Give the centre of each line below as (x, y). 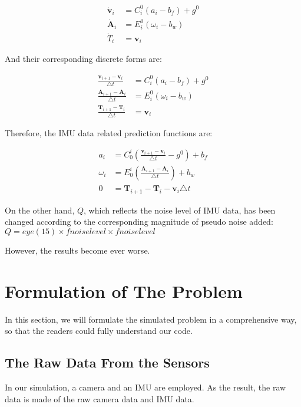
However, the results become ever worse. (77, 250)
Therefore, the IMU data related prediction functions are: (109, 132)
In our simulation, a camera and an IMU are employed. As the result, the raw (145, 387)
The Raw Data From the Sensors (107, 362)
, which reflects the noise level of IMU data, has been (180, 210)
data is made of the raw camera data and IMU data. (100, 398)
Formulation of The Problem (124, 291)
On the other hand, (40, 210)
